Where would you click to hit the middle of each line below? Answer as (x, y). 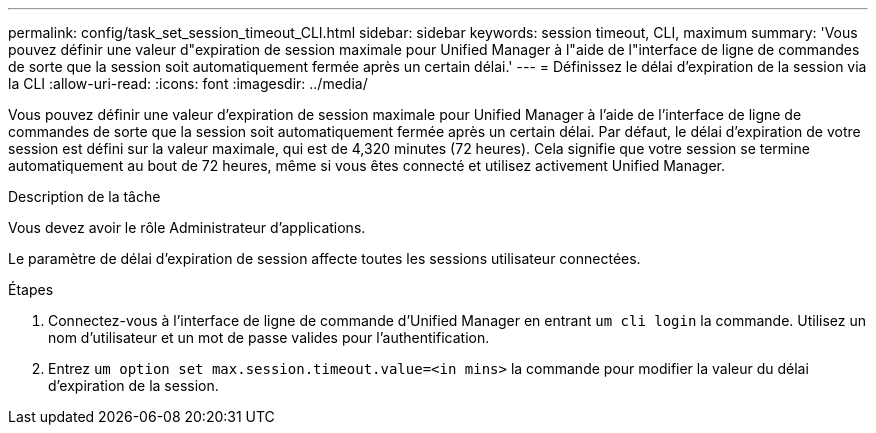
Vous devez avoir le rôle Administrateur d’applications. (187, 227)
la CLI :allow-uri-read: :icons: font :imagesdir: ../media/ (188, 83)
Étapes (31, 289)
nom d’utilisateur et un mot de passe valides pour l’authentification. (269, 337)
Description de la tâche (84, 196)
